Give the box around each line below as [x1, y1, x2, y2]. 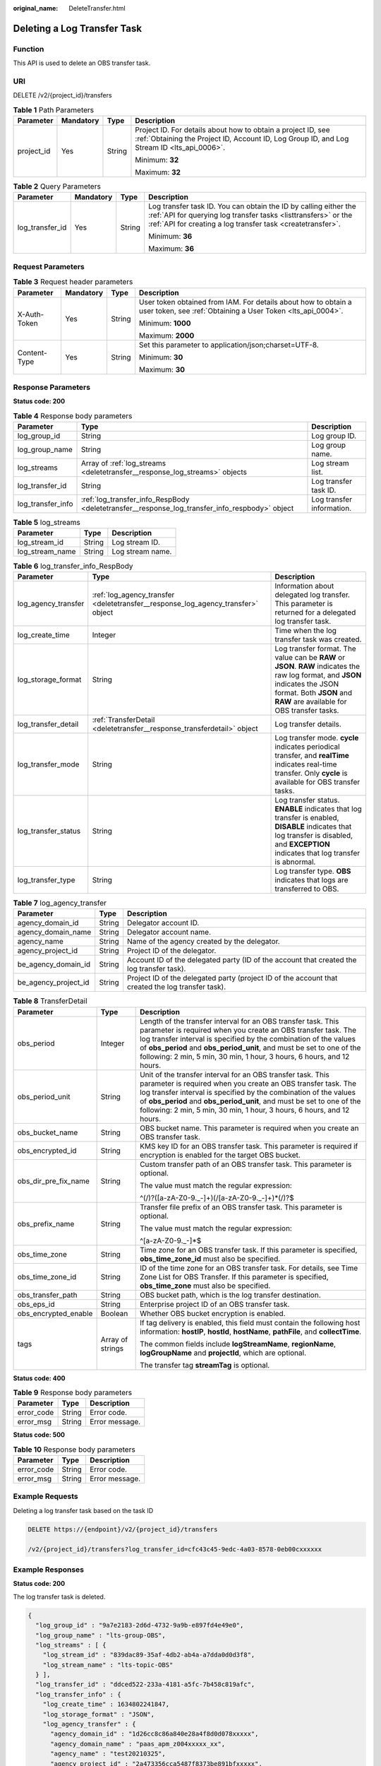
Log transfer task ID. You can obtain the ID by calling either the [148, 201, 356, 211]
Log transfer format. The [274, 644, 356, 653]
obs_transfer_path [17, 1290, 78, 1300]
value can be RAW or [274, 652, 346, 662]
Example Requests [13, 1491, 78, 1501]
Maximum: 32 [135, 167, 181, 177]
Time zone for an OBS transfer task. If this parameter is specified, [140, 1245, 358, 1255]
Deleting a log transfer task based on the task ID [13, 1506, 154, 1515]
